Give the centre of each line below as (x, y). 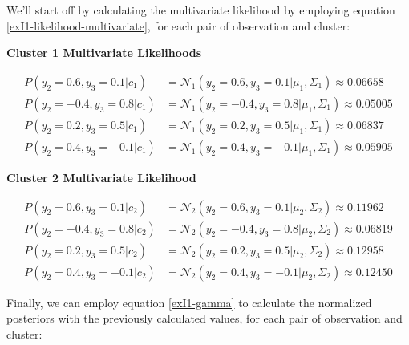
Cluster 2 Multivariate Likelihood (101, 177)
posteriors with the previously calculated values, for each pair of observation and (204, 318)
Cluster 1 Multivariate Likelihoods (104, 53)
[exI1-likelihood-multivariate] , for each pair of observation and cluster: (178, 25)
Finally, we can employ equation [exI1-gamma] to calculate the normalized (189, 302)
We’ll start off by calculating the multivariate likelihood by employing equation (201, 10)
